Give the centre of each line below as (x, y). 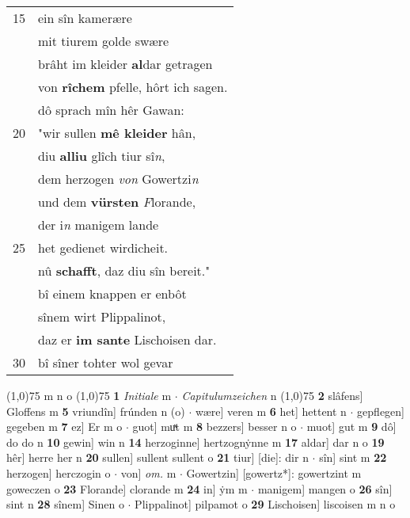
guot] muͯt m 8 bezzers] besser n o (214, 427)
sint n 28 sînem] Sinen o (65, 504)
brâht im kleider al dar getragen (125, 64)
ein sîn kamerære (85, 18)
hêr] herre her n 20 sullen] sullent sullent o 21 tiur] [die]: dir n (158, 457)
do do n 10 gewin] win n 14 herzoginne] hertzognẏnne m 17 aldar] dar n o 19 (196, 442)
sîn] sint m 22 (353, 457)
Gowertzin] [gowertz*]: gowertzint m (274, 472)
